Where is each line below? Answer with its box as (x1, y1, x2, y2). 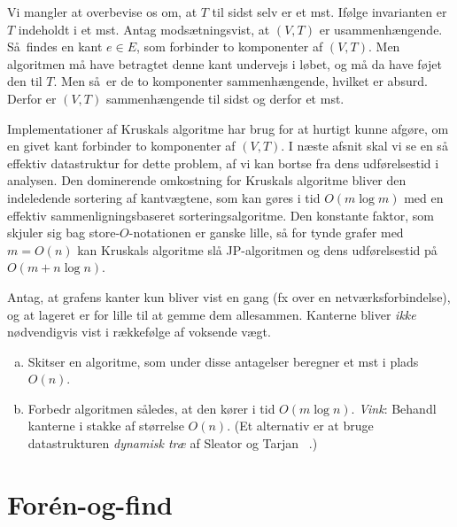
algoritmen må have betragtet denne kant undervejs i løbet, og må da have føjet (7, 54, 442, 73)
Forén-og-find (7, 485, 173, 522)
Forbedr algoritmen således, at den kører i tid (27, 399, 275, 417)
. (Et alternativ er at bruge (227, 416, 374, 435)
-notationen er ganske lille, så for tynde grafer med (128, 223, 404, 242)
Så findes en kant (7, 37, 103, 56)
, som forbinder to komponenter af (136, 37, 323, 56)
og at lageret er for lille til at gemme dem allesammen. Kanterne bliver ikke (7, 305, 416, 323)
